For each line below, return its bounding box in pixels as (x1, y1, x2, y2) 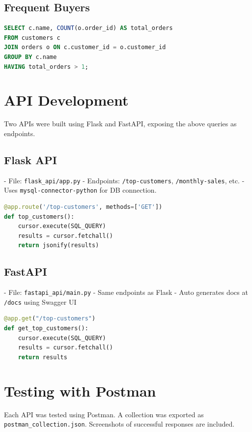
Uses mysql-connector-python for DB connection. (4, 185, 157, 195)
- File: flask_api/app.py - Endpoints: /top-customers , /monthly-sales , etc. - (4, 175, 245, 185)
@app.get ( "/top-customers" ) (4, 315, 96, 322)
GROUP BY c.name (4, 53, 57, 60)
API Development (4, 90, 129, 110)
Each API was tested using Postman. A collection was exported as (4, 409, 204, 419)
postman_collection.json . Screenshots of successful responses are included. (4, 419, 235, 429)
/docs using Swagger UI (4, 296, 77, 307)
